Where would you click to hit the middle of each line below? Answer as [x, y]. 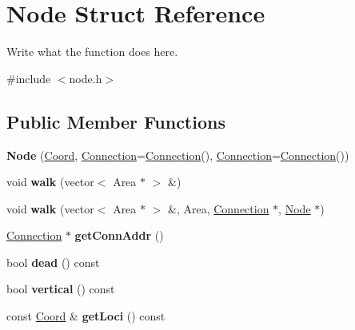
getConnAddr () [119, 235]
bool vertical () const [61, 289]
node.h [86, 78]
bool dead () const [53, 262]
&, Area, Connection [218, 208]
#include [29, 78]
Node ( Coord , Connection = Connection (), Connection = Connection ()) [178, 155]
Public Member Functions [116, 121]
